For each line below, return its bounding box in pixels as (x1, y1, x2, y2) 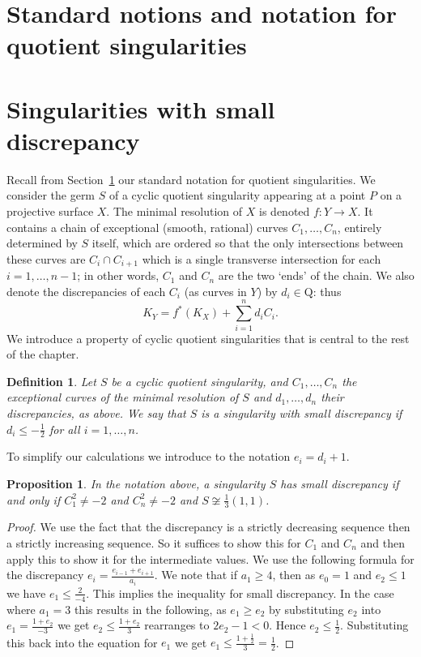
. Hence (269, 616, 306, 633)
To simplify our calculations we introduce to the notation (6, 448, 291, 465)
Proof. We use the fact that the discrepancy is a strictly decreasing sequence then (6, 518, 410, 535)
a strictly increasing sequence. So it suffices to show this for (6, 535, 301, 552)
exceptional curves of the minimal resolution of (6, 389, 239, 406)
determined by (6, 234, 78, 251)
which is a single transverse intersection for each (142, 250, 381, 267)
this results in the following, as (74, 600, 227, 617)
